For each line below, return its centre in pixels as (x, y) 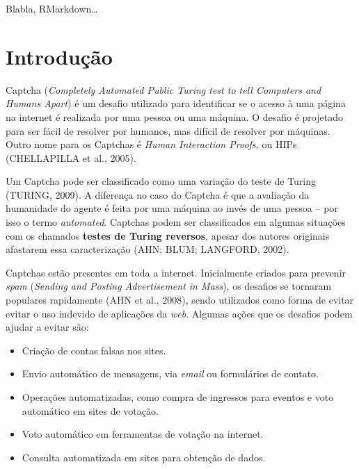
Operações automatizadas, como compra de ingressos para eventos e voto (178, 397)
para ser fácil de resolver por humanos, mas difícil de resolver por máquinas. (168, 130)
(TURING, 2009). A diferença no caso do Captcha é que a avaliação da (158, 194)
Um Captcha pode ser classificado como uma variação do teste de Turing (161, 181)
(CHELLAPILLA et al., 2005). (71, 157)
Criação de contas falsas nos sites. (94, 350)
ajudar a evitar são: (47, 327)
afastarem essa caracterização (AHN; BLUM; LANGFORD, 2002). (147, 249)
